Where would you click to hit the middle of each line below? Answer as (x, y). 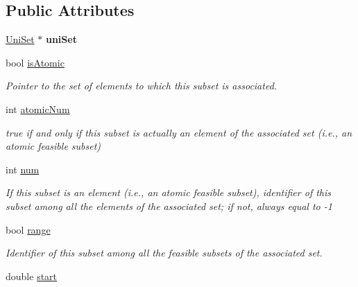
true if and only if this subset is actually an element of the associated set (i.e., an (179, 132)
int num (23, 169)
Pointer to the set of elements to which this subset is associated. (142, 86)
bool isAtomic (35, 62)
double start (32, 276)
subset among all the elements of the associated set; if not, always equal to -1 (169, 206)
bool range (28, 229)
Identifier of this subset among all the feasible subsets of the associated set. (164, 253)
